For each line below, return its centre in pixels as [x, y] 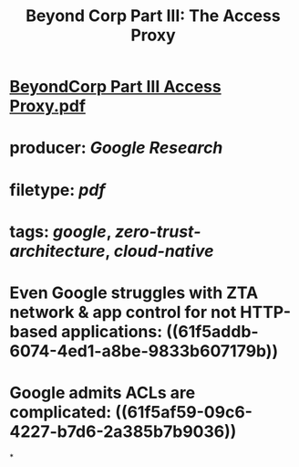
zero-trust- [158, 232]
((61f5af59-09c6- [184, 413]
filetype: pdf [58, 190]
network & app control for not [123, 312]
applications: [112, 331]
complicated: [61, 413]
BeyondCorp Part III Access [115, 87]
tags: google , [61, 232]
